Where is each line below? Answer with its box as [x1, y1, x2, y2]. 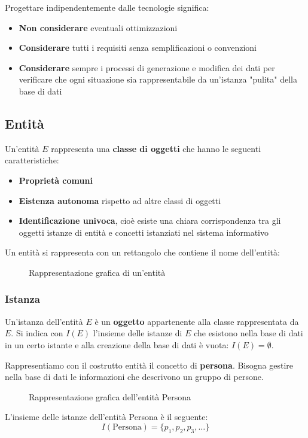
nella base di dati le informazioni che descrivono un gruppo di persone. [5, 370, 264, 383]
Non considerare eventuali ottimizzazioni [19, 21, 178, 34]
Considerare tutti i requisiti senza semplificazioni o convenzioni [19, 41, 257, 54]
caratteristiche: [5, 154, 59, 166]
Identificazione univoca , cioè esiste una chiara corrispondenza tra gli [19, 214, 281, 227]
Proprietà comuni [19, 174, 93, 186]
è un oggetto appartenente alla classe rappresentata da [94, 315, 299, 327]
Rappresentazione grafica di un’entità [29, 266, 166, 278]
